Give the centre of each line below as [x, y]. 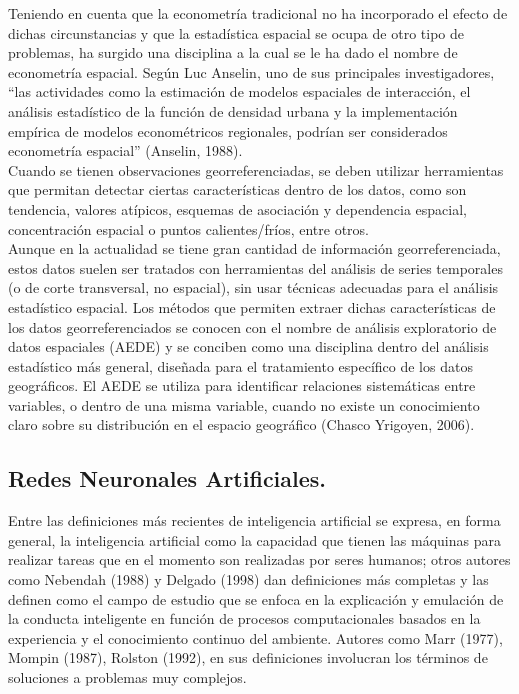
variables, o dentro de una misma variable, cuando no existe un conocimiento [244, 404]
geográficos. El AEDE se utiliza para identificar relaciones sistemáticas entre [242, 385]
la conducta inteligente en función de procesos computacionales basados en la [244, 618]
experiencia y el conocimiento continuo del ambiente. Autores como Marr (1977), [255, 637]
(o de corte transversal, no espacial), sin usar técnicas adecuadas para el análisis [253, 287]
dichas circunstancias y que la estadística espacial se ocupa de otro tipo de [236, 32]
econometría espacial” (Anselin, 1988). [125, 150]
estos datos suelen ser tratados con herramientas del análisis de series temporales [255, 267]
